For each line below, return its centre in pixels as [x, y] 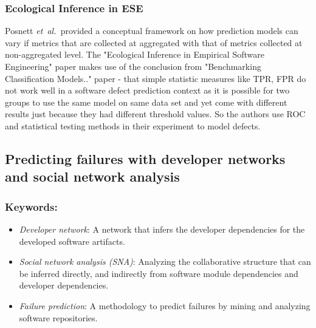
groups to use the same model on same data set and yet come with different [146, 102]
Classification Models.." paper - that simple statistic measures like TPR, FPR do [156, 78]
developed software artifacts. [72, 241]
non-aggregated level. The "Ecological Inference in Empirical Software [135, 54]
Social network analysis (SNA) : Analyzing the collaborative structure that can [165, 261]
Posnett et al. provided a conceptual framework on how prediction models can [152, 31]
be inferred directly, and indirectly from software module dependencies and [159, 273]
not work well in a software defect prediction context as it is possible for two [147, 90]
